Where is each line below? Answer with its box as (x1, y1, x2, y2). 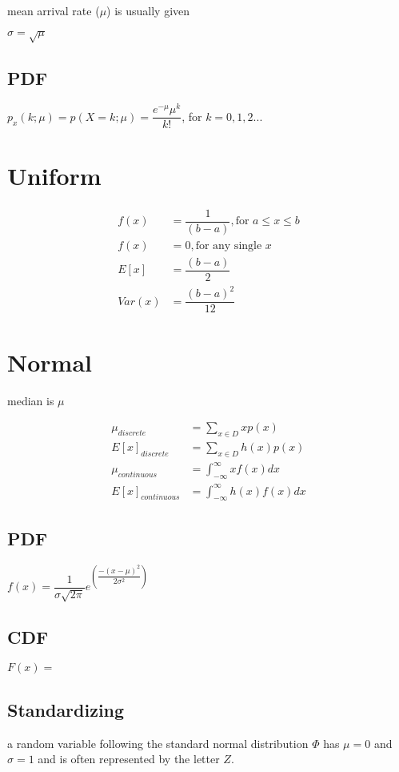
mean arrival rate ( (7, 2, 100, 18)
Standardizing (7, 697, 125, 722)
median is (7, 392, 54, 408)
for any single (195, 239, 262, 251)
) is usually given (106, 2, 190, 18)
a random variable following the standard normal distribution (7, 734, 309, 751)
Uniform (7, 159, 102, 191)
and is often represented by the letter (38, 750, 220, 767)
